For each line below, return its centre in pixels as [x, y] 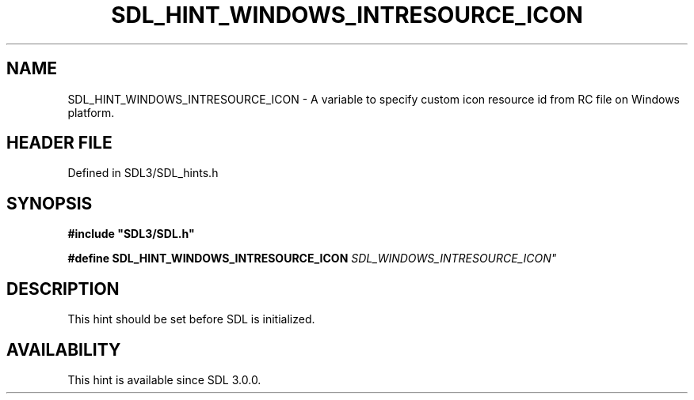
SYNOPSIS [50, 203]
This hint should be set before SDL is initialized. [191, 319]
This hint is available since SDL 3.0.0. [164, 379]
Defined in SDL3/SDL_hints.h [143, 173]
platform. [91, 112]
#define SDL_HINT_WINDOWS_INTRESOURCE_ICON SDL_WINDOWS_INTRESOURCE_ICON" [312, 258]
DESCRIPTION [63, 289]
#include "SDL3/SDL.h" [131, 234]
